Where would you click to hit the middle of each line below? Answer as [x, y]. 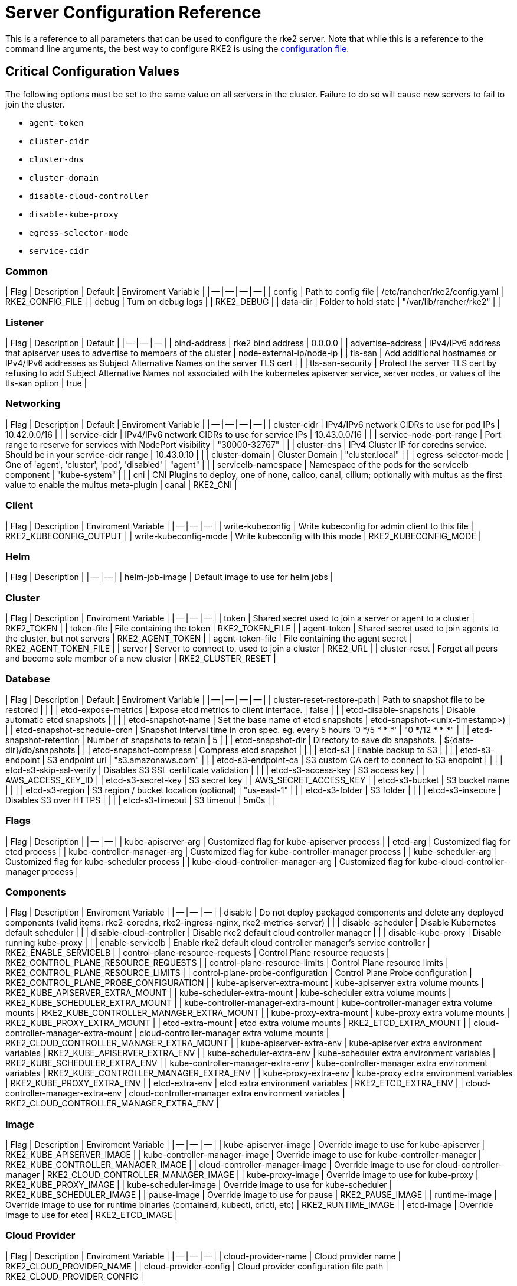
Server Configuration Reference [133, 12]
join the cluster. [35, 104]
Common [27, 271]
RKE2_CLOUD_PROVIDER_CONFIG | [74, 1276]
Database [28, 679]
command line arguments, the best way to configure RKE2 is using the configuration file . [177, 48]
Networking [33, 404]
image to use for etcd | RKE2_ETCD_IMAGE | [91, 1215]
